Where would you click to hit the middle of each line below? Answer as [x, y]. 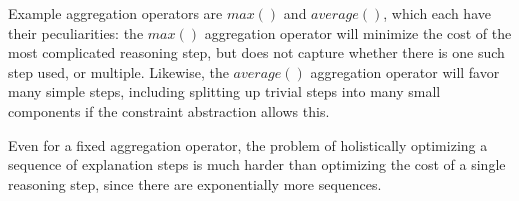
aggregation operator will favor [405, 71]
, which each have [437, 13]
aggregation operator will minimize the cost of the [358, 32]
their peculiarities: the [76, 32]
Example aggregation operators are [115, 13]
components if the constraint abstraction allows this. [169, 110]
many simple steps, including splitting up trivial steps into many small [224, 91]
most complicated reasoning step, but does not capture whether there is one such [256, 52]
